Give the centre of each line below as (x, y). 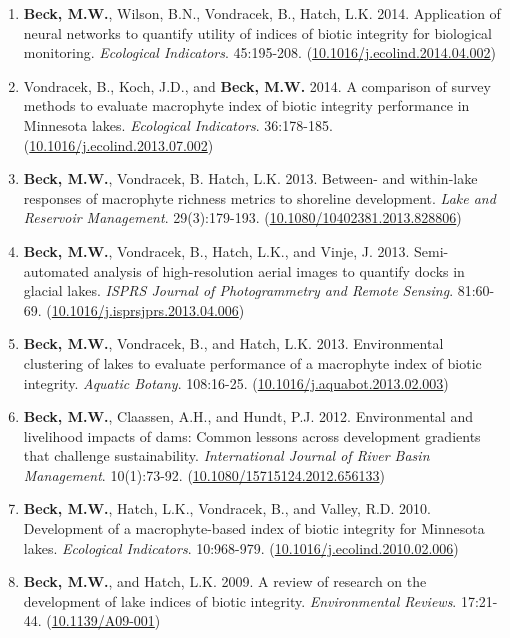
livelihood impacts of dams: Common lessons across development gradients (252, 435)
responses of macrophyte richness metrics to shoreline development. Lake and (259, 197)
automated (56, 270)
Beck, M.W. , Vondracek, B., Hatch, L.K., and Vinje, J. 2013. (216, 250)
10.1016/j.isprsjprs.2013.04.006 (145, 309)
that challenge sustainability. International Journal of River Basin (226, 455)
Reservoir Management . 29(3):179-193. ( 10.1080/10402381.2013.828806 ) (242, 217)
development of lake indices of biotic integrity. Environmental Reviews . (240, 600)
